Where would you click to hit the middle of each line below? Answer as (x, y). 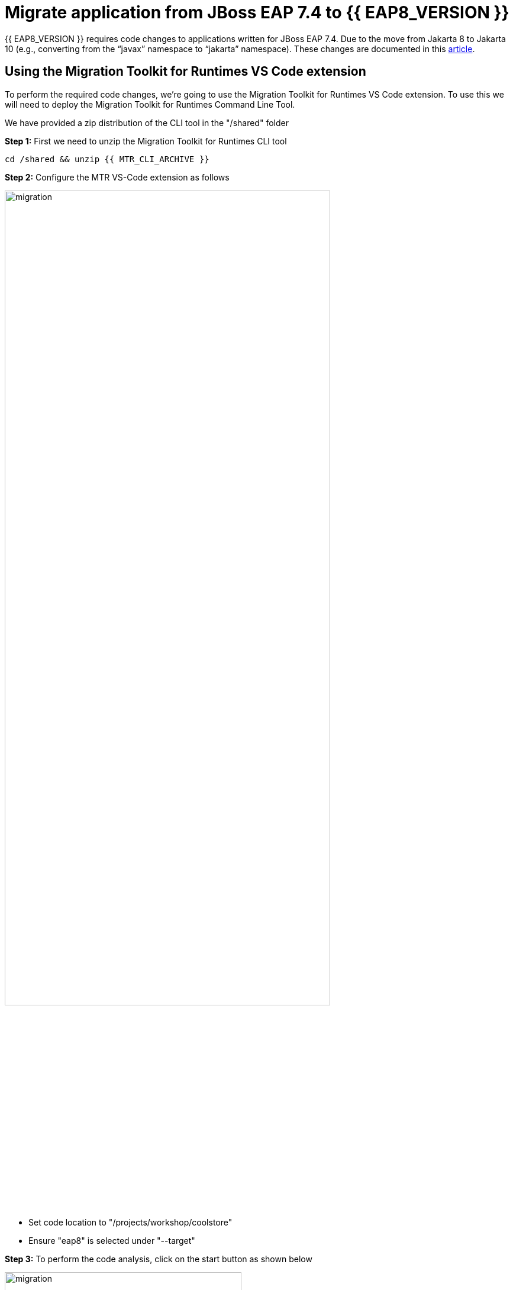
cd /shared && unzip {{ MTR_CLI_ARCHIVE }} (107, 159)
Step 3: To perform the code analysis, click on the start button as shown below (159, 1259)
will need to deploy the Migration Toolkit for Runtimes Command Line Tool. (150, 104)
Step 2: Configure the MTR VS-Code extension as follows (117, 177)
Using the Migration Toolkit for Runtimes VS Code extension (185, 72)
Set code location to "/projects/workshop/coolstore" (130, 1223)
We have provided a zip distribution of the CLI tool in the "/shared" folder (147, 122)
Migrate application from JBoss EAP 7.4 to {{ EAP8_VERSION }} (257, 12)
